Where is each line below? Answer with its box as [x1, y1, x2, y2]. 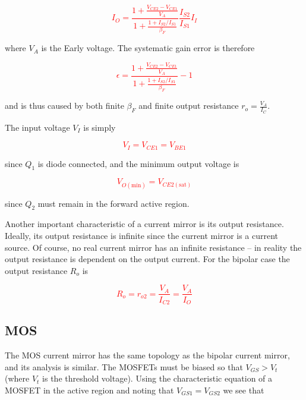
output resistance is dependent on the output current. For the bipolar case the [5, 253, 290, 265]
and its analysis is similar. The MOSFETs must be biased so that [5, 360, 243, 373]
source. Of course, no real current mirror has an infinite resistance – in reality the [5, 241, 302, 253]
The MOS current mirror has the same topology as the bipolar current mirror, [5, 349, 290, 361]
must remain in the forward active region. [37, 197, 190, 209]
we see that [223, 383, 264, 396]
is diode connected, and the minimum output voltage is [37, 157, 239, 169]
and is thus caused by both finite [5, 99, 124, 112]
